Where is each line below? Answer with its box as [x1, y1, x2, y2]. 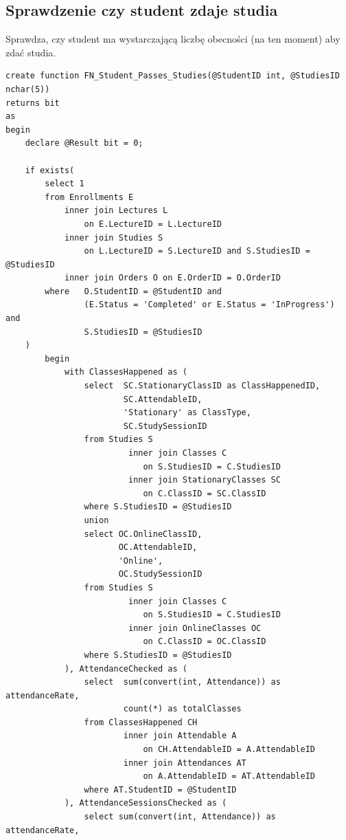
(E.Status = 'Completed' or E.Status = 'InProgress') [84, 300, 335, 310]
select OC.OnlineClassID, [84, 529, 203, 539]
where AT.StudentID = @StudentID [84, 784, 237, 795]
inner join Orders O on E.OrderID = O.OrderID [64, 273, 281, 283]
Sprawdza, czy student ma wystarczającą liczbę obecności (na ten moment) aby [5, 32, 341, 46]
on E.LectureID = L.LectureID [84, 219, 222, 229]
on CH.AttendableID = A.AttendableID [143, 744, 316, 755]
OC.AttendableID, [118, 542, 198, 553]
